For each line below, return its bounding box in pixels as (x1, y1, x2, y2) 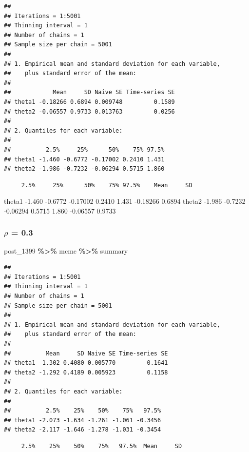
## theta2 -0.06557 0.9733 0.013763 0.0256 (4, 108, 175, 115)
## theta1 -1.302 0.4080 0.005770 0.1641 (4, 359, 168, 367)
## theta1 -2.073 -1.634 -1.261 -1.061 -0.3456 (4, 416, 161, 424)
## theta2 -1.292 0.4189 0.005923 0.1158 (4, 369, 168, 376)
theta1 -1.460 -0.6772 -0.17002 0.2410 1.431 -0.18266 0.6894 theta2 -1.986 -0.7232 (4, 196, 246, 206)
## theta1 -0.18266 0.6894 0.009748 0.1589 (4, 98, 175, 105)
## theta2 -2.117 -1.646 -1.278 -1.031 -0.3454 (4, 426, 161, 433)
